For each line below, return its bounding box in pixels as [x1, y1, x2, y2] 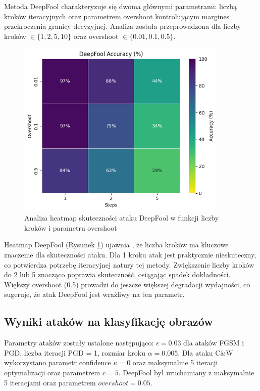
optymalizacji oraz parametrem [4, 367, 100, 377]
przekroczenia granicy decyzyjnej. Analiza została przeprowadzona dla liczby [4, 21, 241, 31]
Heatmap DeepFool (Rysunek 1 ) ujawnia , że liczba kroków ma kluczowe [4, 239, 229, 250]
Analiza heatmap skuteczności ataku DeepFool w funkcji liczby [24, 212, 219, 223]
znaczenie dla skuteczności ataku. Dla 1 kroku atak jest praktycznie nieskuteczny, [4, 249, 256, 260]
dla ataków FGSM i [183, 337, 244, 348]
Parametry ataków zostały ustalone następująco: [4, 337, 154, 348]
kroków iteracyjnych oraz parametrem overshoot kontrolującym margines [4, 11, 230, 21]
